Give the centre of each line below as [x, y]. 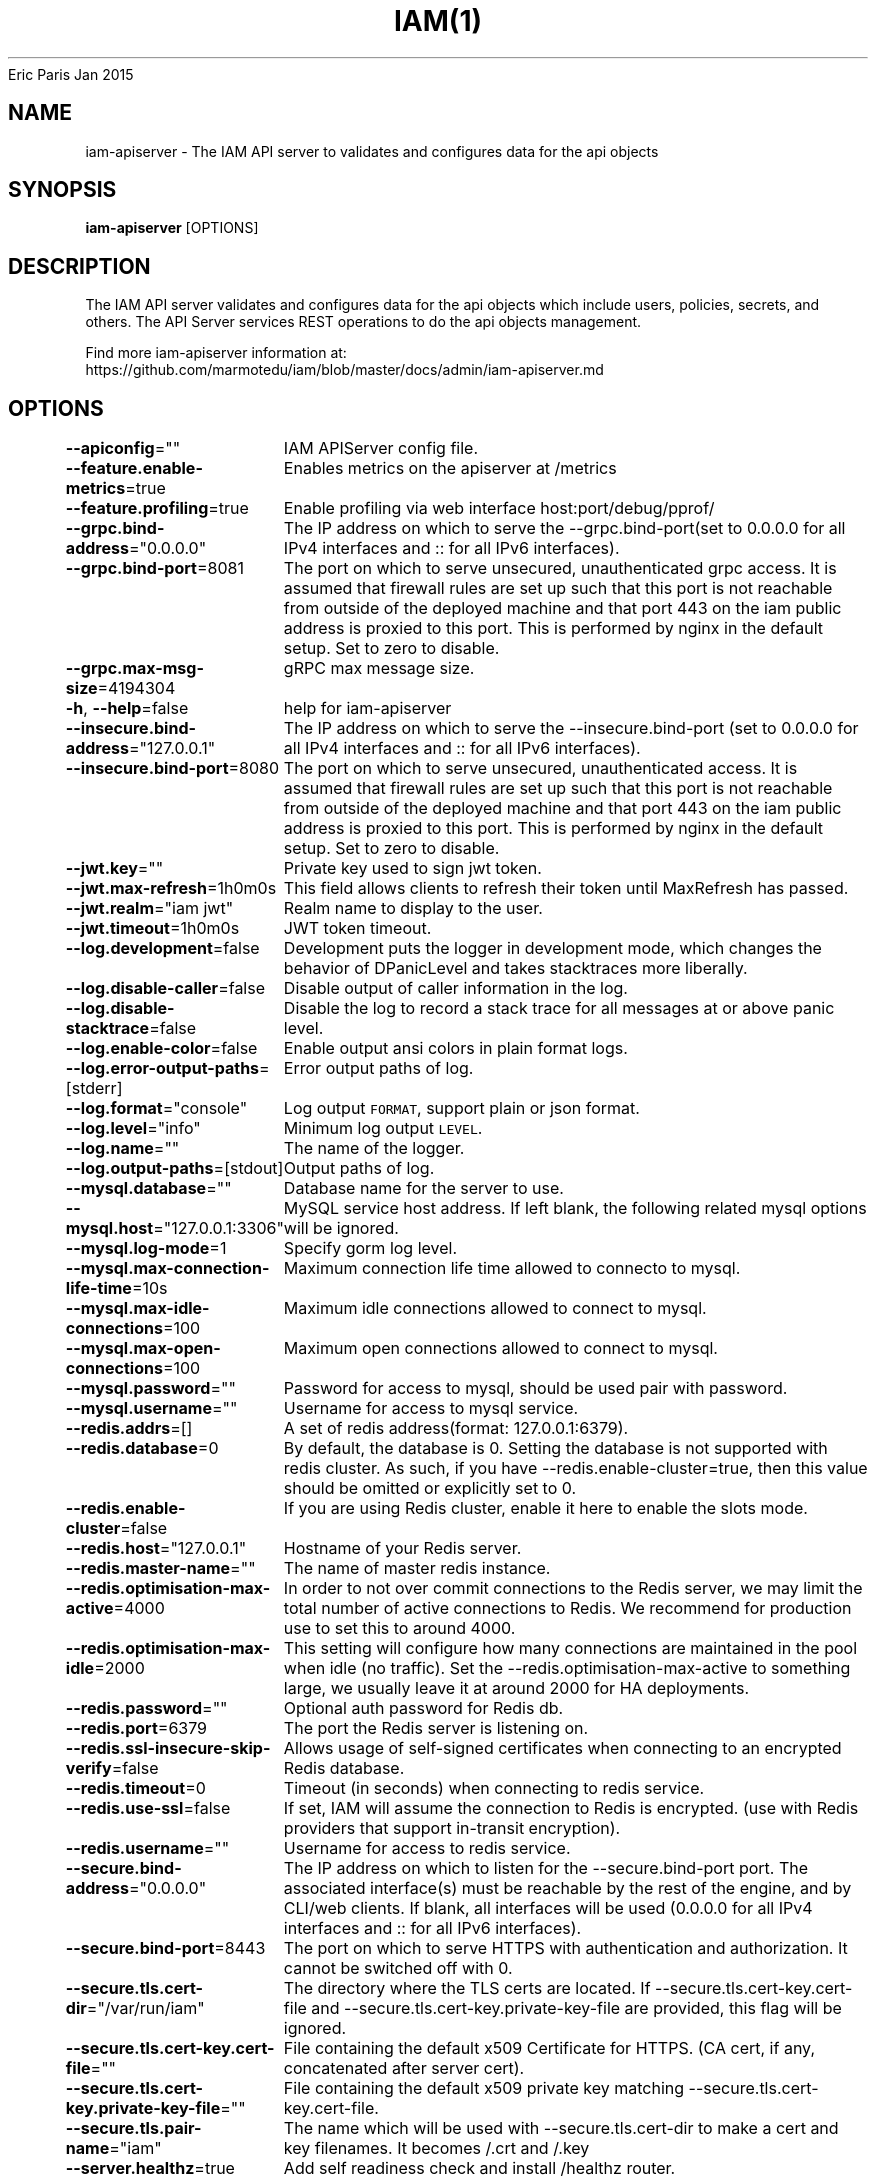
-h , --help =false [127, 708]
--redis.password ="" [146, 1708]
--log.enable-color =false [161, 1048]
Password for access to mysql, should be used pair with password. [535, 1388]
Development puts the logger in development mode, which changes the [552, 948]
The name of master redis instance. [417, 1568]
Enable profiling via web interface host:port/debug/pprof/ [499, 508]
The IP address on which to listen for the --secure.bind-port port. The [546, 1868]
